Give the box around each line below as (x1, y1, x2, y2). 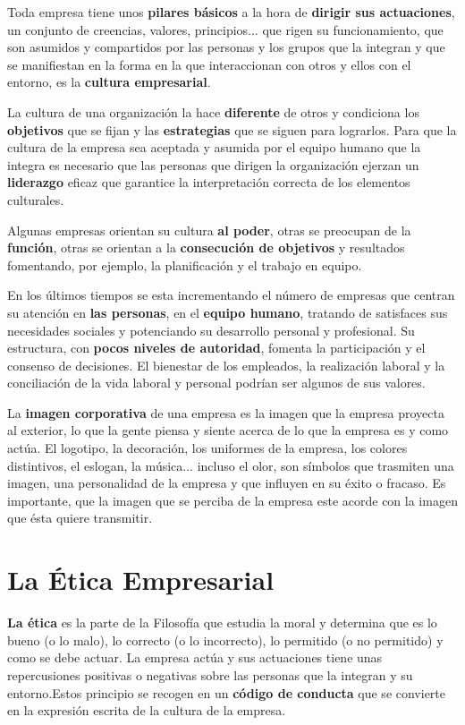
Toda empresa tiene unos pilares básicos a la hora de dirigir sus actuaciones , (7, 3, 455, 21)
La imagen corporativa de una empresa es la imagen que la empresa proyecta (7, 403, 444, 422)
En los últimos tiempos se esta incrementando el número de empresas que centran (7, 286, 455, 304)
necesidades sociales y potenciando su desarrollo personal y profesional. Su (7, 320, 415, 339)
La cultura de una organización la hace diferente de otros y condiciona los (7, 102, 419, 121)
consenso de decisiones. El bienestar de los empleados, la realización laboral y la (7, 355, 445, 374)
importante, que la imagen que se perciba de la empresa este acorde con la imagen (7, 490, 458, 509)
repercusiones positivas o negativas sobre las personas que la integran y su (7, 665, 413, 684)
